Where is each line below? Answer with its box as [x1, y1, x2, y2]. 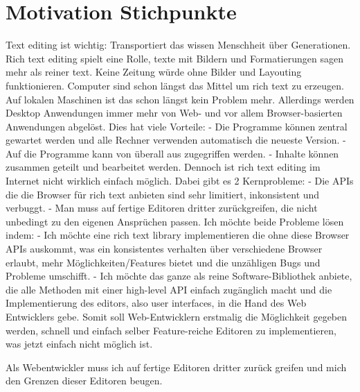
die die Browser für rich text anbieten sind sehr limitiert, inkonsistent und [6, 187, 320, 201]
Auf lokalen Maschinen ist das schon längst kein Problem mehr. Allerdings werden [6, 92, 354, 106]
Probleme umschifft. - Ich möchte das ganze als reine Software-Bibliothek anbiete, [6, 269, 352, 283]
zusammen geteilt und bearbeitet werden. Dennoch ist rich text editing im [6, 160, 321, 174]
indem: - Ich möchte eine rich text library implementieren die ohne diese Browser [6, 228, 350, 242]
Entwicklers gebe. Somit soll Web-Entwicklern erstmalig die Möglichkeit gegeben [6, 309, 348, 323]
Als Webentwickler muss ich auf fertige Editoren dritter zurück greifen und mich [6, 359, 347, 374]
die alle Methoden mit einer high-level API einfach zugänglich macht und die [6, 282, 332, 296]
